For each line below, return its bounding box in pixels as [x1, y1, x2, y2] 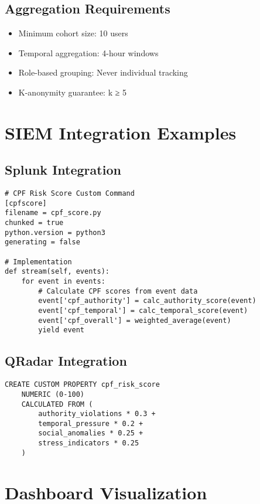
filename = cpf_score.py [5, 209, 101, 217]
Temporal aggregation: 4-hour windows [18, 46, 159, 59]
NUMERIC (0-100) [21, 390, 85, 399]
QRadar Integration [5, 352, 127, 370]
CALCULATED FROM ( [21, 400, 93, 408]
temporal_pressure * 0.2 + [38, 419, 143, 428]
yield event [38, 326, 85, 335]
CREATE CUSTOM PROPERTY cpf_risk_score [5, 380, 160, 389]
